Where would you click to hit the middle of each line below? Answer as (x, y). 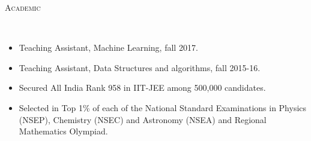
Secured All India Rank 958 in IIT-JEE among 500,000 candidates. (142, 88)
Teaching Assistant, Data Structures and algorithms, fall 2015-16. (140, 67)
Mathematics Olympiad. (63, 131)
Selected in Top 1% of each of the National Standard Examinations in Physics (163, 107)
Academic (23, 7)
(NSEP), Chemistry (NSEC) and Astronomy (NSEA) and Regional (143, 119)
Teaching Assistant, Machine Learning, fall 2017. (108, 47)
